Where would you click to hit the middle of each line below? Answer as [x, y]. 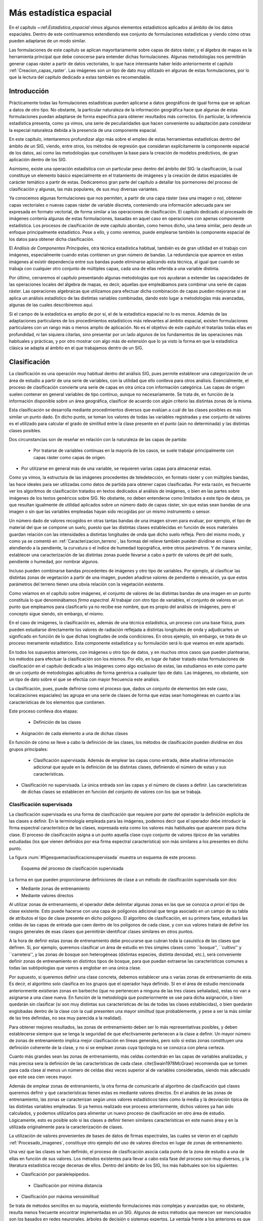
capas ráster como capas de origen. [70, 457]
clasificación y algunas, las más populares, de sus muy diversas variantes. [84, 189]
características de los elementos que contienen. [57, 702]
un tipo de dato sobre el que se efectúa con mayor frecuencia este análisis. [85, 679]
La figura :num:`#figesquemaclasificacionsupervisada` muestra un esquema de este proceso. [103, 857]
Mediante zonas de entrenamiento [56, 888]
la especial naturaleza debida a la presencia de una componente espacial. [83, 130]
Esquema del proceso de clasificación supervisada [72, 868]
